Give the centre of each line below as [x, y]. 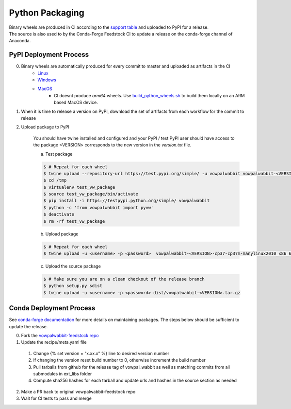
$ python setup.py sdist [73, 286]
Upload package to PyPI [45, 127]
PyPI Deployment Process [49, 55]
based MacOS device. [76, 103]
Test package [59, 154]
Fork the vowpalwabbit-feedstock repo [60, 336]
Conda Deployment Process [52, 308]
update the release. [28, 326]
